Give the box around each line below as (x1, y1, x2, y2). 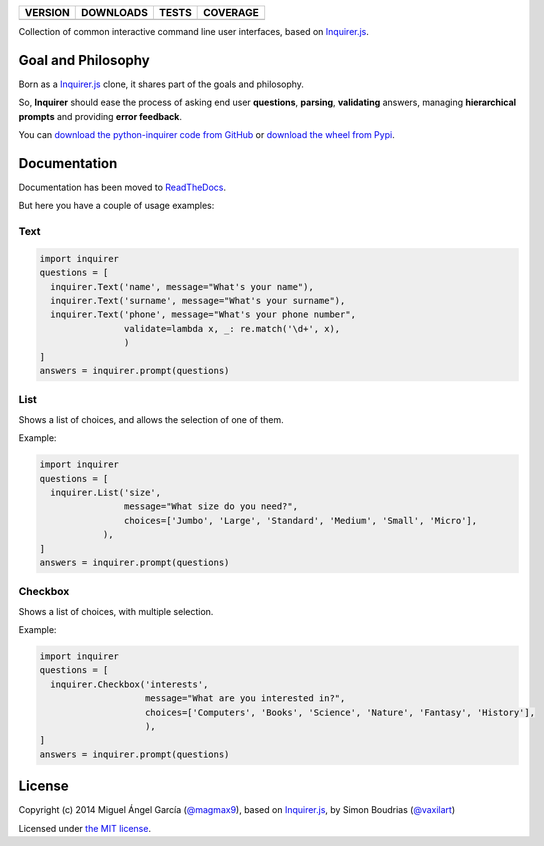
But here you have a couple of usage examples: (18, 200, 215, 212)
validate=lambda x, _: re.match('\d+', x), (123, 323, 341, 334)
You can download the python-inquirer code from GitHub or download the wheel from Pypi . (18, 129, 395, 141)
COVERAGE (203, 6, 259, 19)
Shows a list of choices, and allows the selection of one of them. (18, 413, 284, 425)
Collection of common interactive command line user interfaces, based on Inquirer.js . (18, 26, 370, 37)
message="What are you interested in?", (145, 693, 346, 704)
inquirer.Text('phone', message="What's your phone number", (50, 309, 357, 320)
